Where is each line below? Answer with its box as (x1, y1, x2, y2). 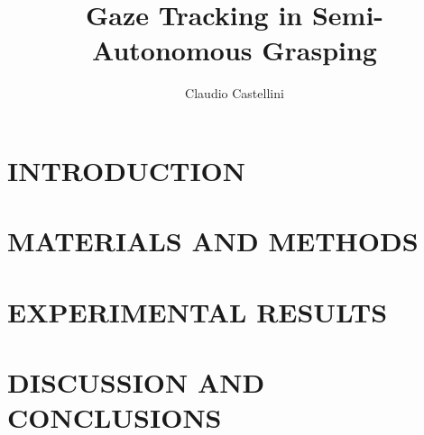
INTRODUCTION (7, 151, 246, 188)
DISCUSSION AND (7, 364, 265, 401)
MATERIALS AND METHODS (7, 222, 419, 259)
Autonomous (92, 32, 253, 68)
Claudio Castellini (185, 84, 284, 103)
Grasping (262, 32, 377, 68)
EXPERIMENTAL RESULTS (7, 293, 388, 330)
